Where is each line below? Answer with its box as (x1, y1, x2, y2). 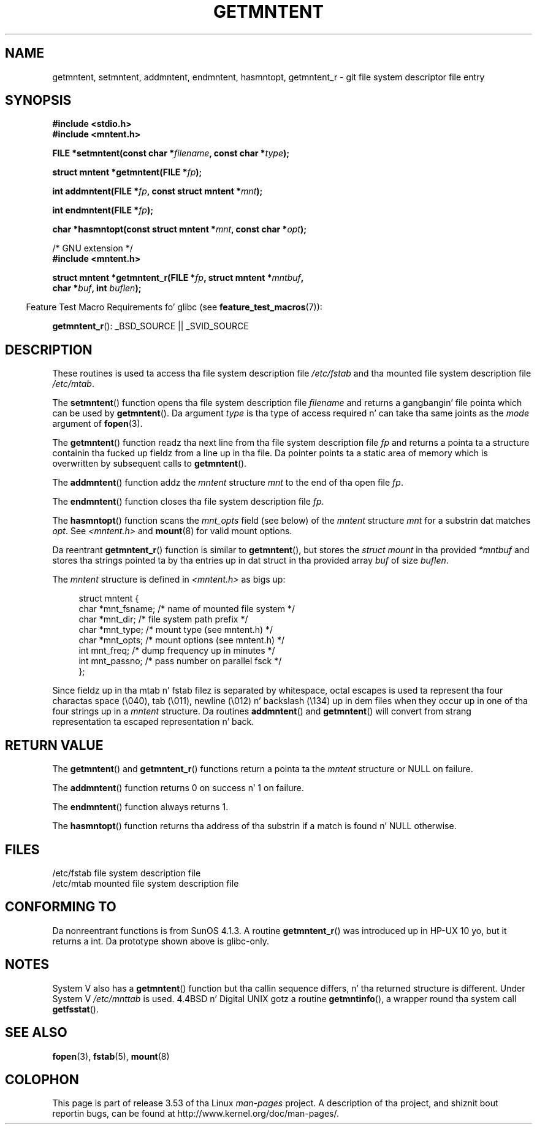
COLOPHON (5, 1071, 79, 1087)
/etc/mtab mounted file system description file (52, 878, 239, 889)
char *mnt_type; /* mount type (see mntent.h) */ (78, 624, 273, 635)
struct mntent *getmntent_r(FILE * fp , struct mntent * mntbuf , (52, 272, 304, 283)
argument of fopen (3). (52, 418, 143, 429)
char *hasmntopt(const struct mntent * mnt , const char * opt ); (52, 224, 307, 235)
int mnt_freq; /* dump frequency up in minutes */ (78, 645, 275, 656)
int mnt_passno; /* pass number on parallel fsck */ (78, 656, 282, 667)
